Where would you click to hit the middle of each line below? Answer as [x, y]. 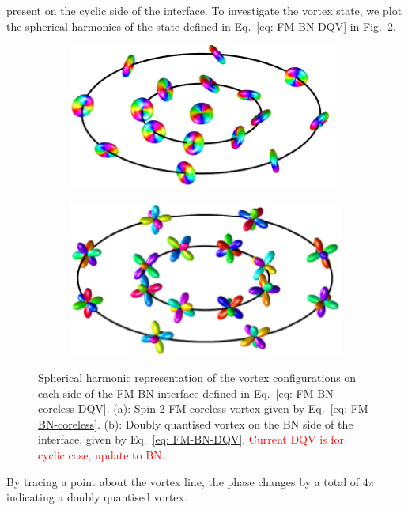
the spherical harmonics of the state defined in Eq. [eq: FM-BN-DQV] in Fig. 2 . [201, 26]
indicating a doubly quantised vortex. [97, 497]
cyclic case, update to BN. [102, 455]
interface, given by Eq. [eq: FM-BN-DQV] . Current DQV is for [191, 439]
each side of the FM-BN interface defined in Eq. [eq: [165, 393]
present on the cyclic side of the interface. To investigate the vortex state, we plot [204, 10]
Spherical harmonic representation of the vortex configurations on [197, 378]
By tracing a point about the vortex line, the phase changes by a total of [183, 481]
